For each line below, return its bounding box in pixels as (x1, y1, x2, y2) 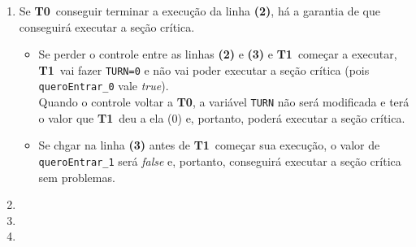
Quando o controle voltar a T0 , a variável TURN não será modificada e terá (38, 93, 409, 110)
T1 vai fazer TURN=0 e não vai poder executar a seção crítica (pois (38, 61, 370, 78)
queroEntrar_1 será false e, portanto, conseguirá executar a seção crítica (38, 152, 401, 169)
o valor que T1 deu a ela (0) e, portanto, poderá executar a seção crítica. (38, 109, 405, 126)
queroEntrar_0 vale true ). (38, 77, 169, 94)
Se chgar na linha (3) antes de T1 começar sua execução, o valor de (38, 136, 380, 154)
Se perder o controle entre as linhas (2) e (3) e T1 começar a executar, (38, 45, 397, 63)
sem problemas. (38, 168, 115, 185)
